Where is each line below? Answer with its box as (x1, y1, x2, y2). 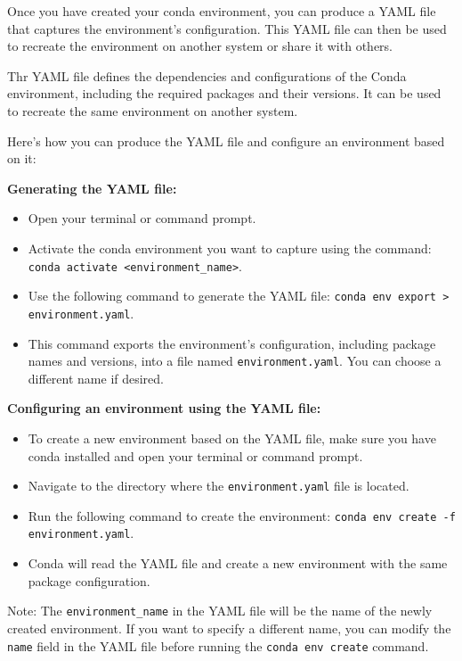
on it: (7, 149, 36, 168)
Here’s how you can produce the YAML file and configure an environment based (7, 131, 445, 150)
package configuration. (28, 571, 150, 590)
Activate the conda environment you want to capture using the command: (28, 238, 432, 257)
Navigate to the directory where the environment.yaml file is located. (28, 476, 409, 495)
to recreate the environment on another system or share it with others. (7, 37, 393, 55)
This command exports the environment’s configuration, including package (28, 334, 436, 352)
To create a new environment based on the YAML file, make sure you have (28, 428, 436, 447)
